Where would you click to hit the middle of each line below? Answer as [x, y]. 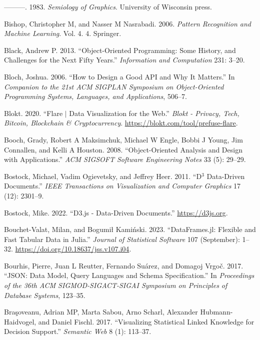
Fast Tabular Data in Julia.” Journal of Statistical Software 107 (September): [122, 239]
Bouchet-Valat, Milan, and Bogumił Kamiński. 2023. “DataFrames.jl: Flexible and [130, 229]
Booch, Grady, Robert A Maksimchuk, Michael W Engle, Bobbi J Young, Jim [123, 139]
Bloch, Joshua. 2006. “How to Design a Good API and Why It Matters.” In [119, 76]
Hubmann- [216, 312]
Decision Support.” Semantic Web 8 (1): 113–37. [78, 331]
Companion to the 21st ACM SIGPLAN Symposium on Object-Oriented [114, 86]
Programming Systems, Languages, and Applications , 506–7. [95, 96]
